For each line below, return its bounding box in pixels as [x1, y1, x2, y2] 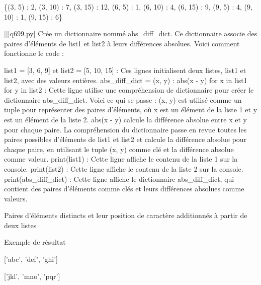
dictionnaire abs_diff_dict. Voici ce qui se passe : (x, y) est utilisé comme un [4, 94, 242, 105]
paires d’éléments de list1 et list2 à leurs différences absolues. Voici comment [4, 38, 240, 48]
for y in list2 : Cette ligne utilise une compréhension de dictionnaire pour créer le [4, 85, 254, 95]
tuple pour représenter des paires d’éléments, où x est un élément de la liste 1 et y [4, 104, 257, 115]
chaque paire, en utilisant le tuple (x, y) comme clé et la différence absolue [4, 144, 234, 154]
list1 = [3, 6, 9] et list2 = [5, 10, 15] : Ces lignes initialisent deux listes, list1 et [4, 64, 246, 75]
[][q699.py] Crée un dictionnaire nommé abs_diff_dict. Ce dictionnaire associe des [4, 28, 257, 39]
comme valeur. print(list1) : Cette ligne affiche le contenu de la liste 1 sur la [4, 154, 238, 164]
